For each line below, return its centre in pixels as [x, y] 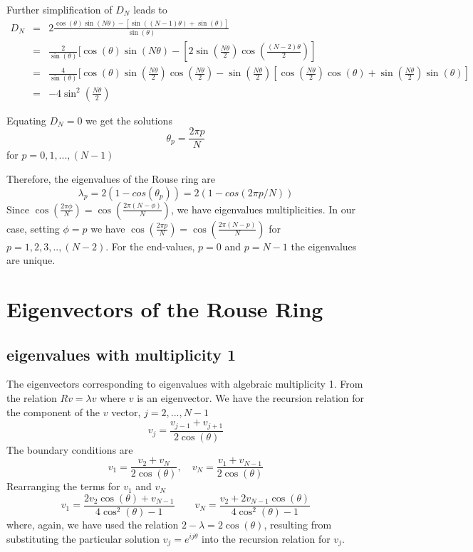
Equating [26, 120]
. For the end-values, [150, 246]
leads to [150, 9]
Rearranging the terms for [63, 486]
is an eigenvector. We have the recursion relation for [250, 397]
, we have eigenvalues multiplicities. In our [263, 209]
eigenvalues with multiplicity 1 [121, 354]
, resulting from [298, 524]
